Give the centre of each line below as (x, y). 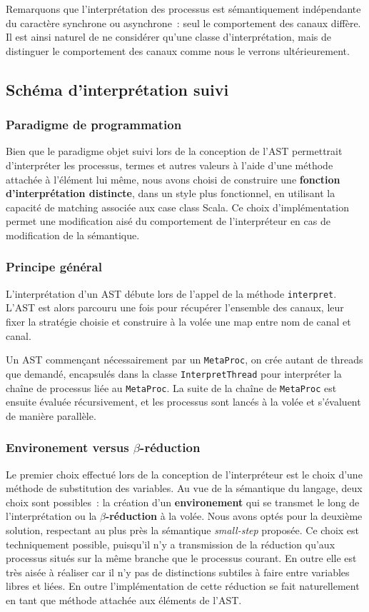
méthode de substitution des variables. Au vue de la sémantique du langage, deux (184, 488)
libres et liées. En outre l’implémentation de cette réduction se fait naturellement (183, 586)
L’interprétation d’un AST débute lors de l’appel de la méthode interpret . (171, 293)
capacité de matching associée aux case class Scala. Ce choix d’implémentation (177, 207)
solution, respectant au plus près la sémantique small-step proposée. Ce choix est (183, 530)
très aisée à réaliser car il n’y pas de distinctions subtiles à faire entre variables (178, 572)
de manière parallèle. (51, 415)
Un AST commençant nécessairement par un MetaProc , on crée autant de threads (184, 360)
